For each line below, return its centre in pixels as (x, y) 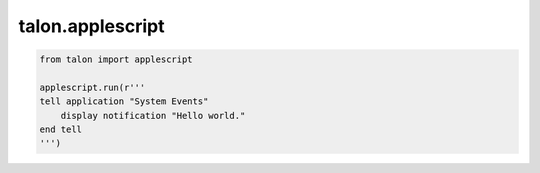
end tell (61, 129)
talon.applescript (91, 26)
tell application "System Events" (124, 101)
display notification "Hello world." (153, 115)
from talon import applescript (116, 59)
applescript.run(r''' (92, 87)
